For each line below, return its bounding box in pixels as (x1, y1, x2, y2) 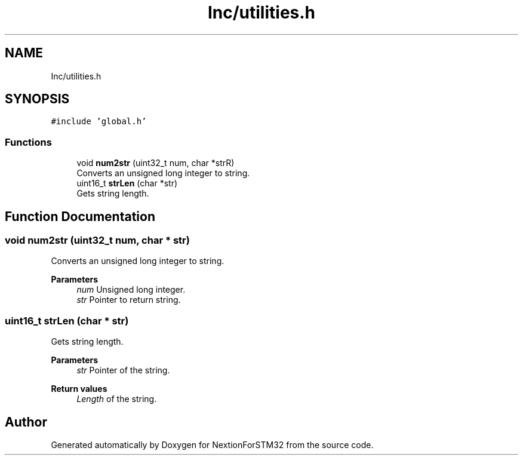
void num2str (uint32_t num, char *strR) (76, 158, 235, 168)
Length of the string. (76, 394, 157, 404)
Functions (5, 136, 52, 148)
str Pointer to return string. (76, 295, 181, 305)
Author (5, 414, 47, 430)
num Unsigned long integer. (76, 284, 186, 295)
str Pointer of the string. (76, 365, 170, 376)
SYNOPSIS (5, 91, 70, 107)
